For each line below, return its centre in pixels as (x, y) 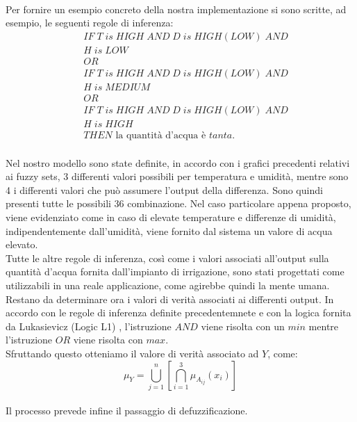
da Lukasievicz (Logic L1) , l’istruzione (89, 326)
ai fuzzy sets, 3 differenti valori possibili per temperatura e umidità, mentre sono (177, 176)
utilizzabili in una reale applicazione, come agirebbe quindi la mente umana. (168, 285)
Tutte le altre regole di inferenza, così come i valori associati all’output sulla (167, 258)
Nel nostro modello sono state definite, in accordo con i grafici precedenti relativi (178, 162)
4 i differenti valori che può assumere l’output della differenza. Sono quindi (164, 189)
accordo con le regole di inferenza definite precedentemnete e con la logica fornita (178, 313)
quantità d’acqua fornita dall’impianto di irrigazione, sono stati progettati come (175, 271)
